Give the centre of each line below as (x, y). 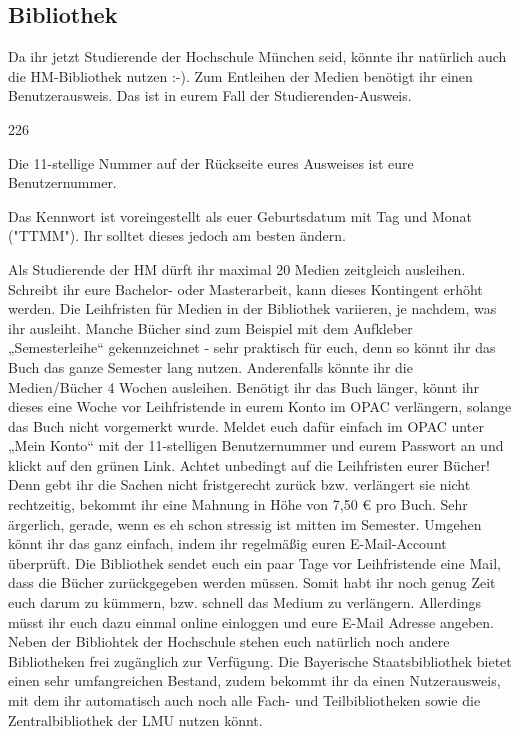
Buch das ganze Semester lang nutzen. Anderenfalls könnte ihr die (210, 366)
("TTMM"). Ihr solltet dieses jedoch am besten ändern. (177, 235)
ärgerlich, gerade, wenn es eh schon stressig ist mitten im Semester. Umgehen (245, 523)
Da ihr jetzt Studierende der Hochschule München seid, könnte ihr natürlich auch (257, 56)
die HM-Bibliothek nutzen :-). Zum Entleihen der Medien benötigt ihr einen (240, 75)
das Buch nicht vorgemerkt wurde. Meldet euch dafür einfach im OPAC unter (246, 425)
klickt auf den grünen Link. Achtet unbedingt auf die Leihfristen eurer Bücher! (249, 464)
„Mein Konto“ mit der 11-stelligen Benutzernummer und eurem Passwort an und (256, 445)
